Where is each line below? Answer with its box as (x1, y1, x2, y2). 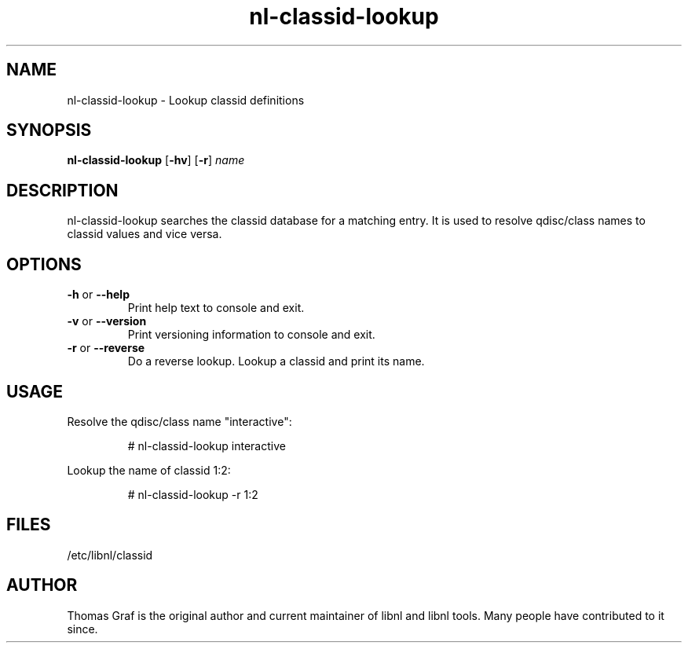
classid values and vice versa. (67, 227, 222, 241)
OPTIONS (6, 254, 82, 274)
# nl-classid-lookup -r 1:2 (127, 487, 258, 501)
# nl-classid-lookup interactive (127, 438, 286, 453)
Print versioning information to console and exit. (127, 328, 375, 342)
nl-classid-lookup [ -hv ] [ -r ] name (67, 153, 245, 167)
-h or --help (67, 288, 130, 302)
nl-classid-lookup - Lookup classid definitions (67, 93, 305, 107)
